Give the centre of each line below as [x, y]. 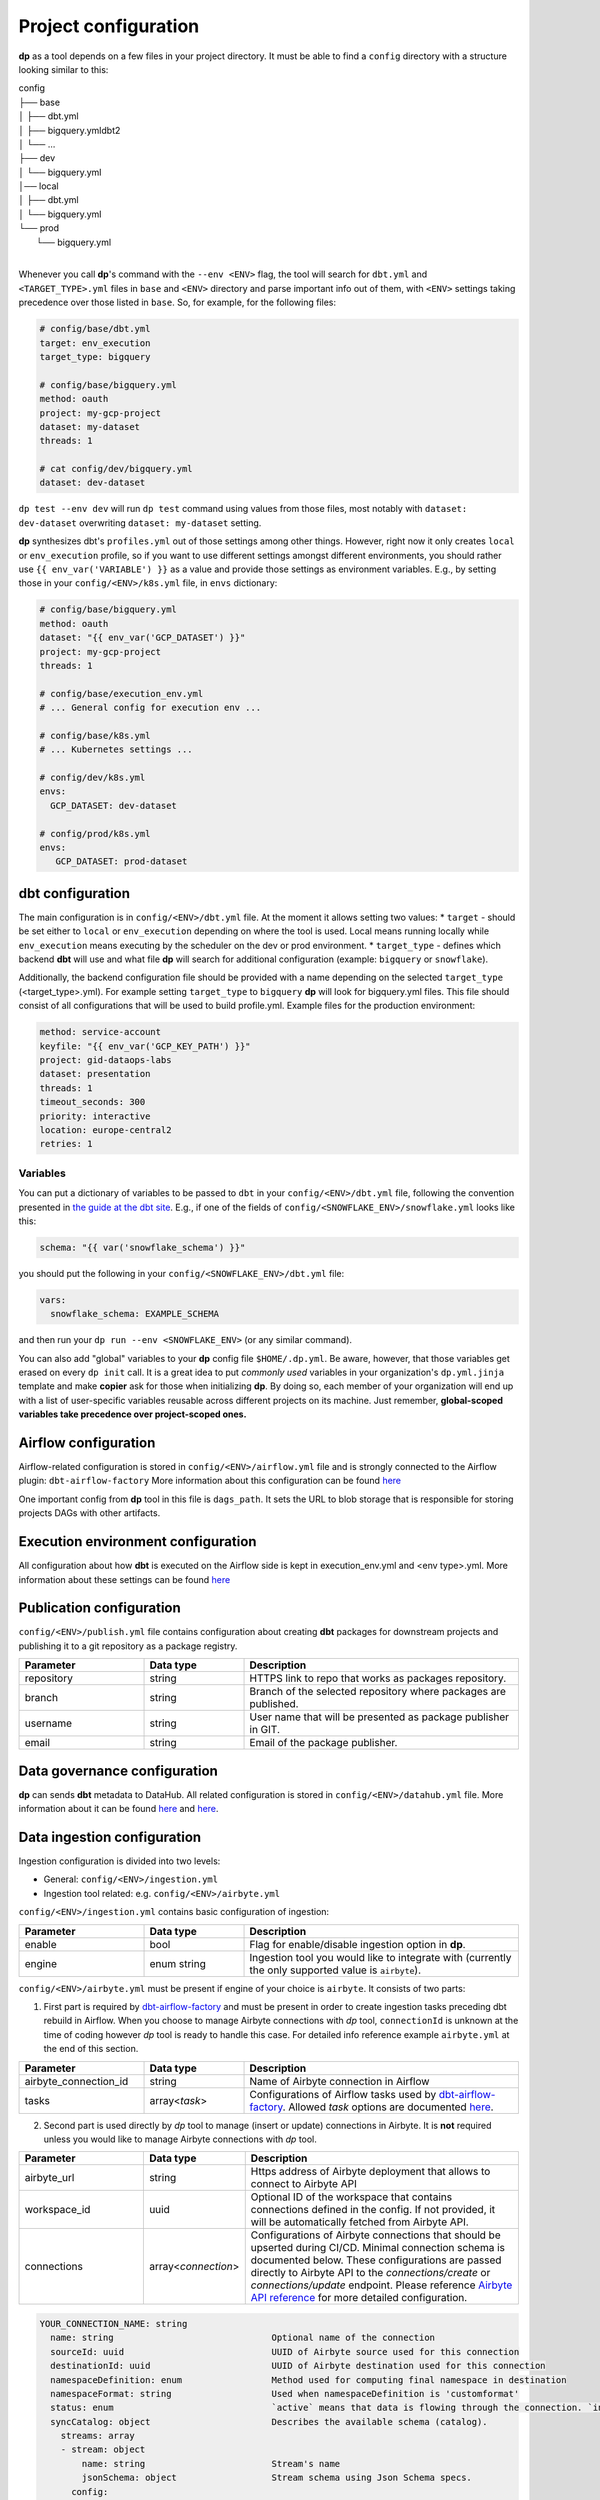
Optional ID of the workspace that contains [351, 2197]
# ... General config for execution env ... [150, 708]
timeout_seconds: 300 [92, 1102]
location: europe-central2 [105, 1129]
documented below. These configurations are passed [376, 2260]
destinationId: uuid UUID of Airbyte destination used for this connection [298, 2366]
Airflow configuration [87, 1442]
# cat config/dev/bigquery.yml [116, 469]
